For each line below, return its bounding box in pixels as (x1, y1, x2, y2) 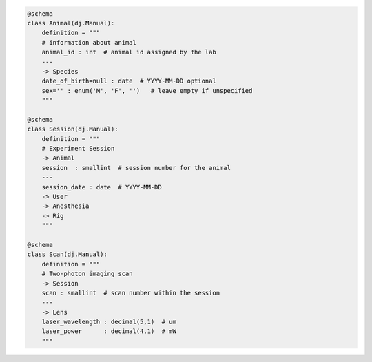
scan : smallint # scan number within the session (41, 289, 220, 297)
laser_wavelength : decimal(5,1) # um (41, 318, 177, 326)
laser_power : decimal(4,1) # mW (41, 328, 177, 335)
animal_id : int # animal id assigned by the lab (41, 48, 216, 56)
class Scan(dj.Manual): (27, 251, 108, 258)
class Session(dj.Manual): (27, 125, 118, 134)
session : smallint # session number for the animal (41, 164, 231, 171)
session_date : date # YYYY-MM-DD (41, 183, 162, 191)
